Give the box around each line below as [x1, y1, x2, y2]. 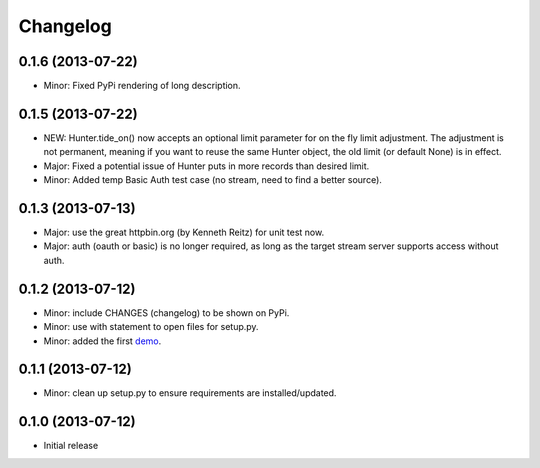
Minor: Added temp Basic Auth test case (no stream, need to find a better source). [43, 174, 382, 186]
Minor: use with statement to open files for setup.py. [43, 321, 259, 333]
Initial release [43, 440, 99, 452]
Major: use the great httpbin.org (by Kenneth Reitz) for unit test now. [43, 226, 325, 239]
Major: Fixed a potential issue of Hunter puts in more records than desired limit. [43, 160, 370, 172]
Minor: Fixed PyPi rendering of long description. [43, 80, 241, 92]
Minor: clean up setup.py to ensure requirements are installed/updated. [43, 387, 337, 399]
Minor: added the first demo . [43, 335, 162, 347]
